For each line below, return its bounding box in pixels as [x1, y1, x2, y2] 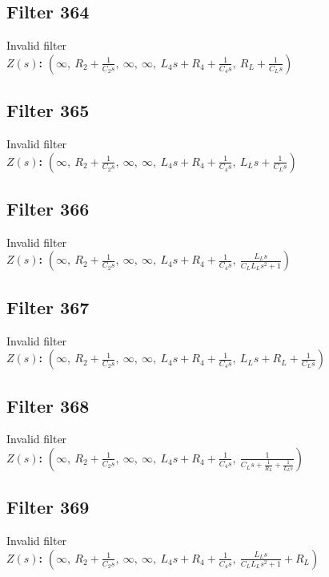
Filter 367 [6, 294, 90, 319]
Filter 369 [6, 494, 90, 519]
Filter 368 [6, 393, 90, 418]
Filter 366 [6, 196, 90, 220]
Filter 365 [6, 98, 90, 123]
